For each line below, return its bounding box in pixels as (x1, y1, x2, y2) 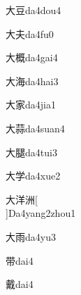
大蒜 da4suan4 (6, 120, 65, 135)
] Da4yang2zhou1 (6, 206, 76, 220)
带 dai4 (6, 253, 34, 268)
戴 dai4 (6, 277, 34, 291)
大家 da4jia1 (6, 97, 56, 112)
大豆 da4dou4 (6, 3, 61, 17)
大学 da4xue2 (6, 168, 61, 183)
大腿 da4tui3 (6, 144, 57, 159)
